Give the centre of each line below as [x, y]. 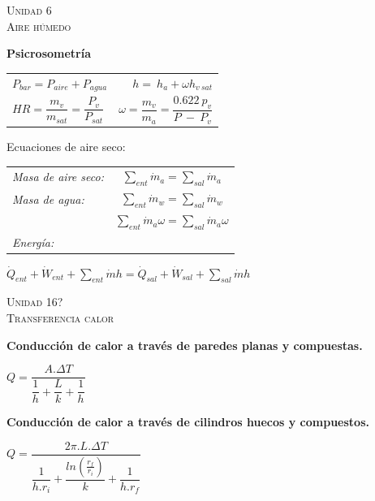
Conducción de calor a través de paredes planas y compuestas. [185, 345]
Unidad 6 [29, 10]
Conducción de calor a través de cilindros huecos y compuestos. [188, 422]
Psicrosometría [49, 53]
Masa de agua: [48, 199]
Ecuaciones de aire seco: [66, 147]
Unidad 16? [35, 302]
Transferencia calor [60, 317]
